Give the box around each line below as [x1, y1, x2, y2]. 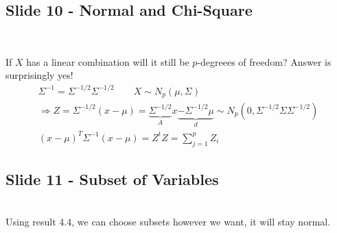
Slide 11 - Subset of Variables [5, 169, 219, 190]
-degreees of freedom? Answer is [197, 54, 332, 69]
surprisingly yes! [5, 68, 73, 82]
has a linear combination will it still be [26, 54, 189, 69]
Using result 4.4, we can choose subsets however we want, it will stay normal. [5, 214, 331, 228]
